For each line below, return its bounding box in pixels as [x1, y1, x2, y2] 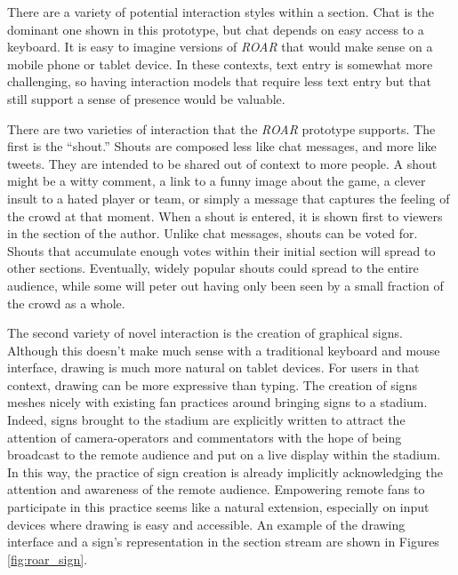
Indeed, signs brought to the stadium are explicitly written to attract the [7, 411, 406, 429]
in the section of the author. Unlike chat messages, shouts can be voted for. [7, 224, 418, 243]
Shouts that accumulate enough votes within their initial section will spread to [7, 241, 436, 260]
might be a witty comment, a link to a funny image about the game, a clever [7, 172, 426, 190]
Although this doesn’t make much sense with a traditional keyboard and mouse [7, 340, 440, 359]
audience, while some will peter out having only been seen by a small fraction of [7, 276, 444, 294]
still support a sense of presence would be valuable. [7, 89, 285, 108]
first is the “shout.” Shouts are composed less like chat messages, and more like [7, 137, 437, 156]
